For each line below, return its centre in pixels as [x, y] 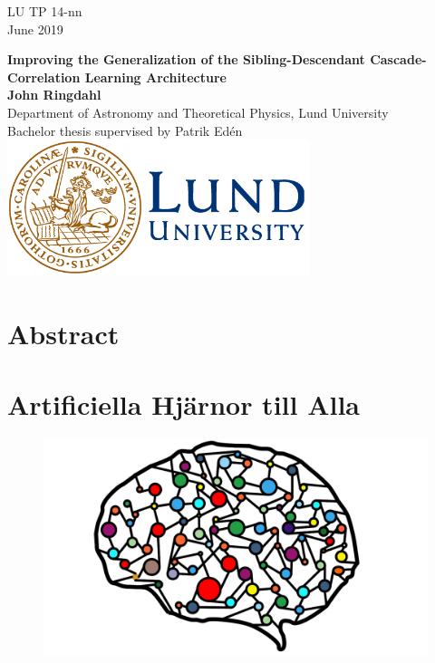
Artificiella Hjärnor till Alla [184, 404]
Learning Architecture [155, 77]
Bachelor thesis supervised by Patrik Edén [125, 130]
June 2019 [35, 29]
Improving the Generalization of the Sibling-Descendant [186, 59]
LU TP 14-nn [45, 11]
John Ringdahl [54, 95]
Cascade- [398, 59]
